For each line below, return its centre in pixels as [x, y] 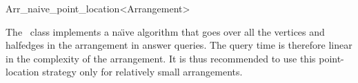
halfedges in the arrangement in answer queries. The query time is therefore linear [179, 45]
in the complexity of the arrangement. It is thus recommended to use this [161, 58]
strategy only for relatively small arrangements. [142, 72]
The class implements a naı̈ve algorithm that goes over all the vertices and [165, 31]
